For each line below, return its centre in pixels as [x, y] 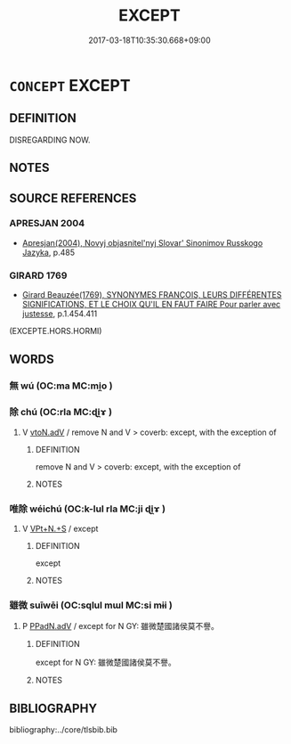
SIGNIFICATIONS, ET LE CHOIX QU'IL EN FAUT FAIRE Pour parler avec [151, 305]
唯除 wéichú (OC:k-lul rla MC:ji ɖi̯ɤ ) [88, 509]
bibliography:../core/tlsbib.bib [64, 730]
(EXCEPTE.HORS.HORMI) [56, 331]
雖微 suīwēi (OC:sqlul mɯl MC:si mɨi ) [91, 605]
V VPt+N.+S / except [60, 529]
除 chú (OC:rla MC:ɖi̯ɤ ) [61, 413]
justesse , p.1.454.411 [60, 314]
